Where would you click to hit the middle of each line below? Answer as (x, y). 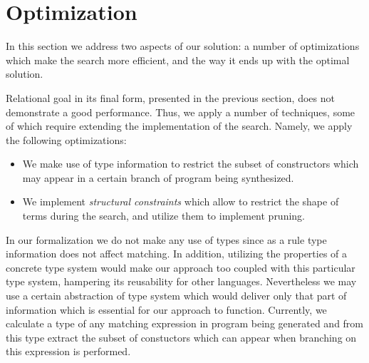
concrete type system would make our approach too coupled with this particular (181, 267)
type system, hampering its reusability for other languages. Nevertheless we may (181, 281)
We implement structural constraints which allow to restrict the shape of (181, 201)
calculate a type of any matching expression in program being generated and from (185, 323)
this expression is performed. (68, 351)
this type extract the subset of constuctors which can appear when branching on (181, 337)
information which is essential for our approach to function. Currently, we (166, 309)
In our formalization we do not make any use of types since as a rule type (166, 239)
